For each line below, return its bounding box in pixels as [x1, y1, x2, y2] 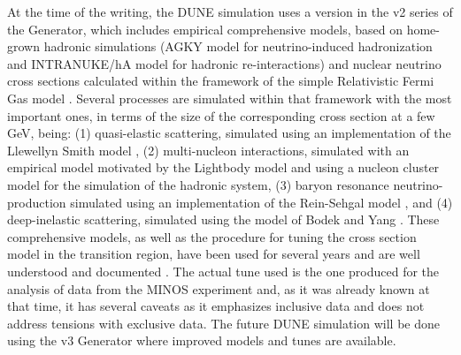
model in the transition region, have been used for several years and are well [7, 245, 420, 263]
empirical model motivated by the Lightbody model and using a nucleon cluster [7, 158, 440, 177]
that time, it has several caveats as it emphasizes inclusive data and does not [7, 297, 425, 315]
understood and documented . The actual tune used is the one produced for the [7, 261, 440, 280]
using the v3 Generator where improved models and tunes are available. [7, 331, 396, 350]
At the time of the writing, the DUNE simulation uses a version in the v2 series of [7, 3, 453, 20]
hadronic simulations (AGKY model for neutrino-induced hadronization [43, 37, 433, 56]
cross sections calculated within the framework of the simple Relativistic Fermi [7, 72, 434, 90]
